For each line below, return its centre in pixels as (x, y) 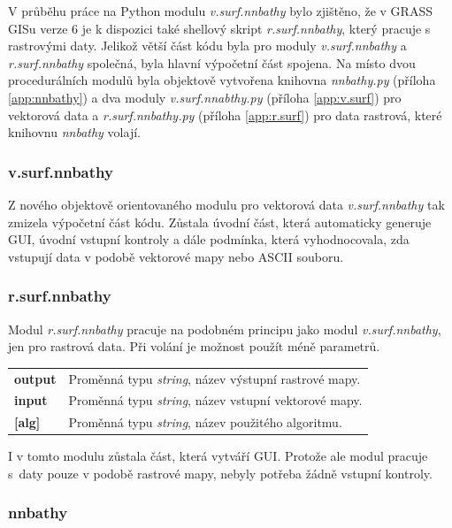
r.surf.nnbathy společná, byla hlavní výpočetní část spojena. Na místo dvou (212, 62)
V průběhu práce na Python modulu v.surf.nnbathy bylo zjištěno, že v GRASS (220, 11)
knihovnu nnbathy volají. (74, 132)
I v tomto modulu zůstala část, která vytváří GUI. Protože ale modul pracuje (218, 456)
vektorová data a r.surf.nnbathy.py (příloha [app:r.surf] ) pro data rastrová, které (225, 115)
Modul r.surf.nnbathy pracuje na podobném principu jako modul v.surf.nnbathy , (225, 329)
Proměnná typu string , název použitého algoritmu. (205, 422)
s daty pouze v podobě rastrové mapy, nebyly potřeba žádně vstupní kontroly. (220, 473)
